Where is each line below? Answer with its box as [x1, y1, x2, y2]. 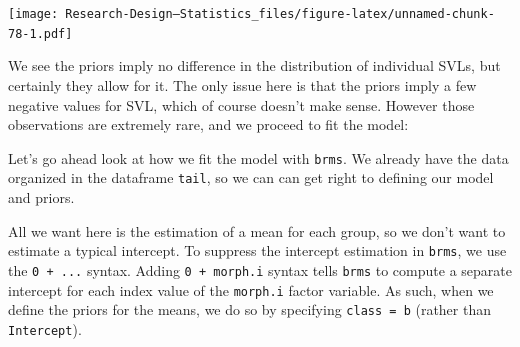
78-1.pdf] [8, 26, 73, 41]
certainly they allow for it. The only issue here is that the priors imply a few [8, 74, 477, 95]
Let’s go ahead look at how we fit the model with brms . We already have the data [8, 147, 509, 168]
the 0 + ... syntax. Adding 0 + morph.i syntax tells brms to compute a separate [8, 259, 512, 280]
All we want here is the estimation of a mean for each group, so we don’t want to [8, 220, 506, 241]
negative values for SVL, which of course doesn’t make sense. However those [8, 94, 475, 115]
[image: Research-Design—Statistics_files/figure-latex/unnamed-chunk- [8, 7, 495, 21]
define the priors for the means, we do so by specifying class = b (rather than [8, 299, 492, 320]
